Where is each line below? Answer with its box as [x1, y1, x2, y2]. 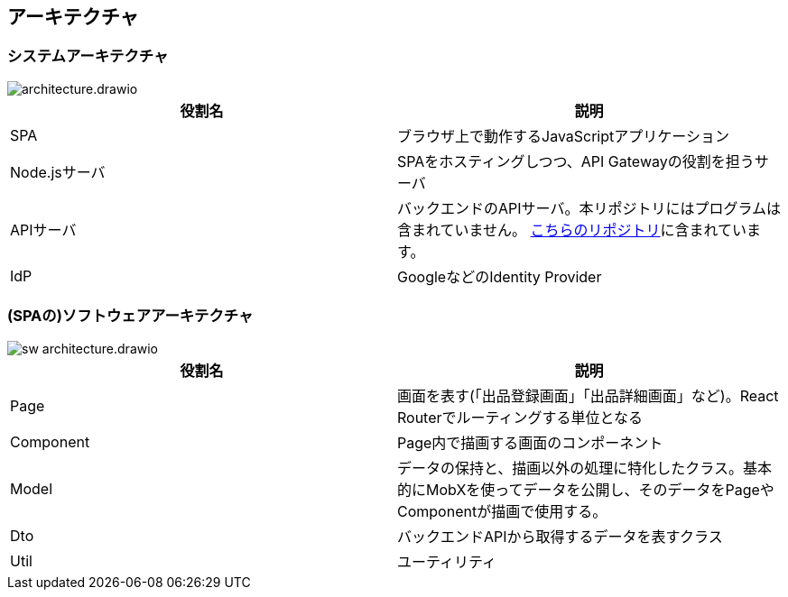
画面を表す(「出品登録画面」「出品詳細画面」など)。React [397, 386, 779, 405]
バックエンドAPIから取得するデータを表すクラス [397, 527, 723, 546]
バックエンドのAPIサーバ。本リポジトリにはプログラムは [397, 198, 781, 217]
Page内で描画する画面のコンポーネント [397, 433, 663, 452]
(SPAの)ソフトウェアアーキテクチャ [7, 307, 254, 326]
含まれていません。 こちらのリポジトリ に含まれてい [397, 220, 747, 239]
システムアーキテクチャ [7, 47, 169, 66]
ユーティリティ [397, 552, 497, 571]
